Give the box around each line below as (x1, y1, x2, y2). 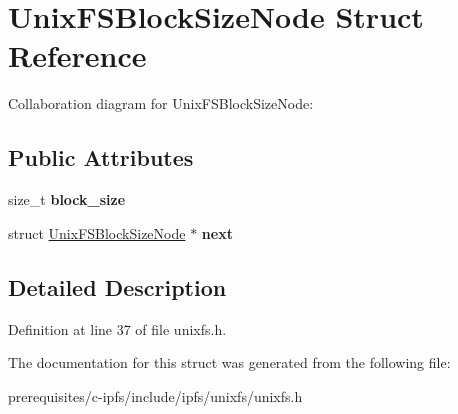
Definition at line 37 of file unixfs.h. (8, 318, 227, 339)
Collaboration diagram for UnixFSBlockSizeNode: (8, 93, 314, 114)
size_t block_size (8, 189, 126, 210)
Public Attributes (8, 142, 194, 173)
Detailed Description (8, 271, 227, 302)
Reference (8, 35, 147, 76)
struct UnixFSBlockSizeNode (8, 222, 186, 243)
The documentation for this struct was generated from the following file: (8, 352, 451, 373)
